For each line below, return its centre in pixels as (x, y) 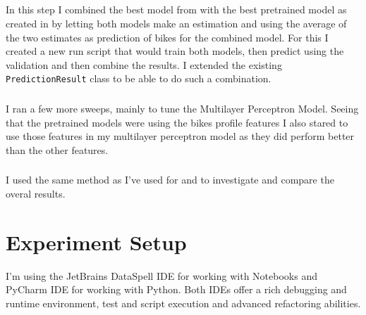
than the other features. (57, 149)
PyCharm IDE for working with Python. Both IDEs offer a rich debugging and (176, 289)
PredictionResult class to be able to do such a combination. (139, 78)
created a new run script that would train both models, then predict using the (175, 51)
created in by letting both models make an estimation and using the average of (176, 23)
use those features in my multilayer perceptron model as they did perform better (180, 136)
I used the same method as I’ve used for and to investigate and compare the (170, 180)
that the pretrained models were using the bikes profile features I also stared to (177, 122)
